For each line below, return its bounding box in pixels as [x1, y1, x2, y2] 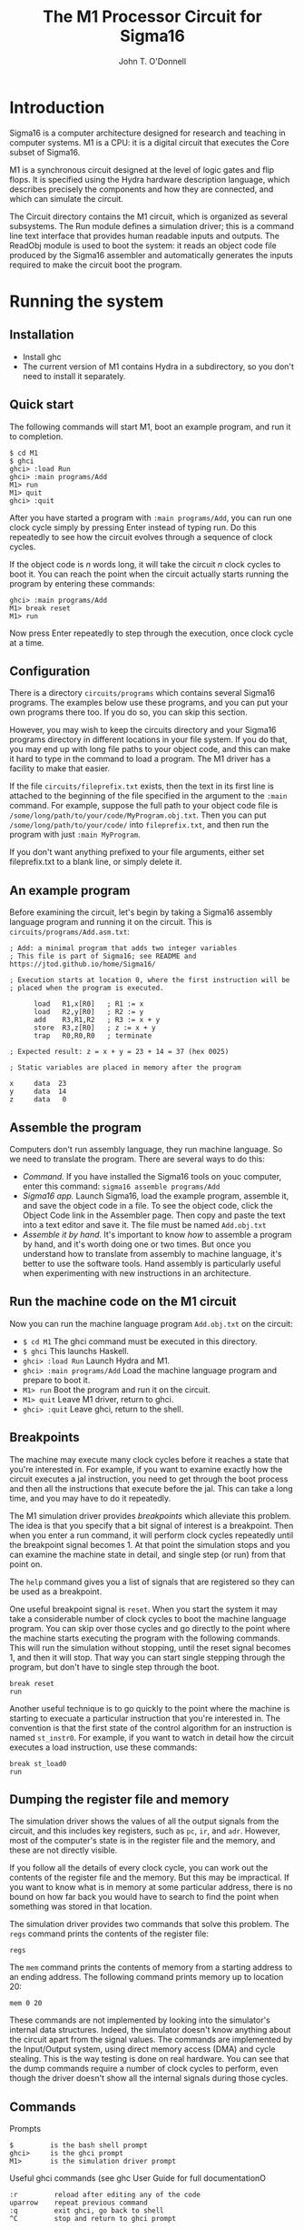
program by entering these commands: [9, 578, 156, 588]
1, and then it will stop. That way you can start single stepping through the [9, 1652, 286, 1662]
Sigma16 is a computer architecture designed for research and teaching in [9, 127, 286, 138]
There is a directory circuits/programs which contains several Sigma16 [9, 688, 275, 698]
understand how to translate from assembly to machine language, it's [22, 1248, 282, 1259]
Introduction [9, 97, 105, 117]
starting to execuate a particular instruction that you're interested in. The [9, 1713, 281, 1723]
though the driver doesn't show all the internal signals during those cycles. [9, 2073, 289, 2084]
